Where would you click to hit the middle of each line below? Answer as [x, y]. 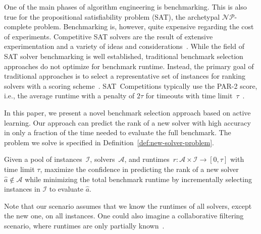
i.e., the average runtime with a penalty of [69, 96]
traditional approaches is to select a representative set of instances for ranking [125, 76]
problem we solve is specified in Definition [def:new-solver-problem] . [109, 142]
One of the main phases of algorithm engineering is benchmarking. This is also [125, 7]
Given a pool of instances [43, 159]
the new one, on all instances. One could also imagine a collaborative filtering [124, 216]
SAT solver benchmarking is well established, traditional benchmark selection [124, 56]
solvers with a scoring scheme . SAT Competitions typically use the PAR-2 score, [131, 85]
